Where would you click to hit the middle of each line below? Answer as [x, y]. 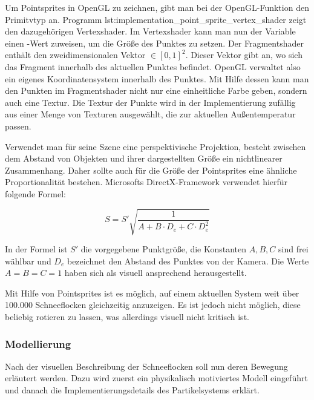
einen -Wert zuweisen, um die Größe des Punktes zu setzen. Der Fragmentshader [154, 43]
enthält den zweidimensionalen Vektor [75, 55]
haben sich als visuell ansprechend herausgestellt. [155, 273]
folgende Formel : [35, 193]
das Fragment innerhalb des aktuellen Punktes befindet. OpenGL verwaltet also [153, 66]
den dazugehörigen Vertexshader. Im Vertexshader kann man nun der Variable [150, 31]
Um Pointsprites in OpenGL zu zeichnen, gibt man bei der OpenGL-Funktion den [157, 7]
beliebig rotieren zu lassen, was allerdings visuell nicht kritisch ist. [127, 317]
